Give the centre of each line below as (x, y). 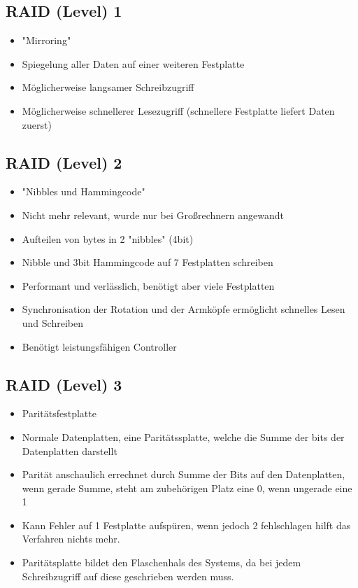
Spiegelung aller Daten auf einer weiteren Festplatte (133, 63)
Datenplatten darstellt (70, 450)
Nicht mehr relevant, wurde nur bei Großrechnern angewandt (153, 215)
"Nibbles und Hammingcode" (84, 191)
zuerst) (37, 124)
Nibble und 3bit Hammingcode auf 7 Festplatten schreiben (148, 262)
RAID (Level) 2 (64, 162)
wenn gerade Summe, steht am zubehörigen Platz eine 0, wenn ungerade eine (187, 488)
